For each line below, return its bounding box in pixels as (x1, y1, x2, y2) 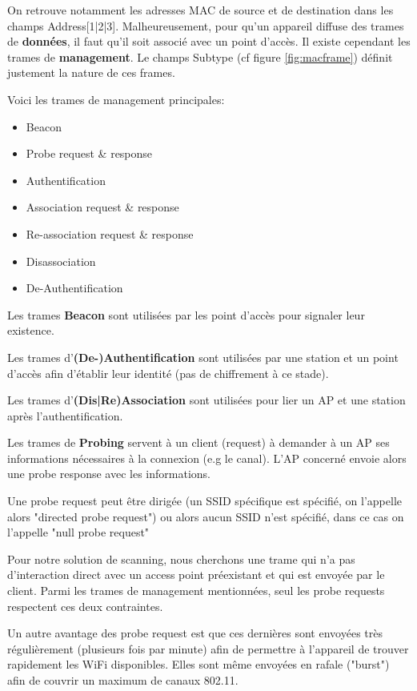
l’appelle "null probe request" (7, 524, 150, 540)
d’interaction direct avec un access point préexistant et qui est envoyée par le (7, 566, 385, 583)
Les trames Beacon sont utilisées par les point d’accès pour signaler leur (7, 306, 365, 323)
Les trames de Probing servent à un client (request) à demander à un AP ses (7, 434, 390, 451)
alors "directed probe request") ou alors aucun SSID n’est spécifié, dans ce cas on (7, 508, 404, 524)
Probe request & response (26, 145, 153, 162)
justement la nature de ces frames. (7, 64, 175, 81)
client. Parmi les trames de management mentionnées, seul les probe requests (7, 582, 385, 599)
